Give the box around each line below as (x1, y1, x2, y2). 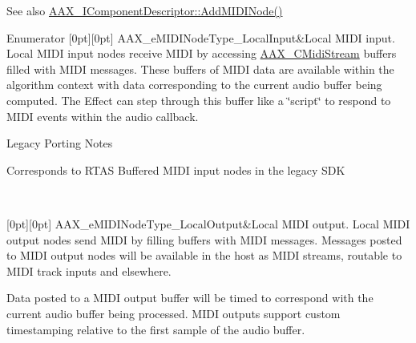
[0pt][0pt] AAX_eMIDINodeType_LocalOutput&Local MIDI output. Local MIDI (6, 215, 410, 232)
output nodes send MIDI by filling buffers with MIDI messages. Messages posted (6, 231, 402, 248)
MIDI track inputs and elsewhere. (6, 262, 172, 279)
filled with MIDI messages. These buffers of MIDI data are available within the (6, 60, 394, 77)
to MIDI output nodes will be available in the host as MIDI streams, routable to (6, 247, 402, 264)
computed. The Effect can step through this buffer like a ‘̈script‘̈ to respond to (6, 91, 391, 108)
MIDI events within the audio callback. (6, 107, 199, 124)
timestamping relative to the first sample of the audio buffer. (6, 321, 305, 337)
